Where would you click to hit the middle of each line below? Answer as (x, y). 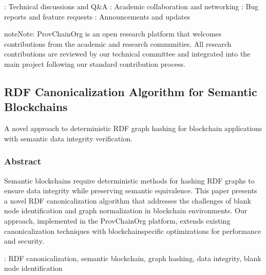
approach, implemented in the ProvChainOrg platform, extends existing (117, 220)
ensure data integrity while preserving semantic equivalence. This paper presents (131, 190)
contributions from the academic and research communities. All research (118, 43)
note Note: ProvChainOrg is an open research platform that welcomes (113, 34)
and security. (24, 241)
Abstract (23, 161)
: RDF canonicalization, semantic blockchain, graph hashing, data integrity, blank (133, 258)
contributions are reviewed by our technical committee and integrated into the (127, 54)
